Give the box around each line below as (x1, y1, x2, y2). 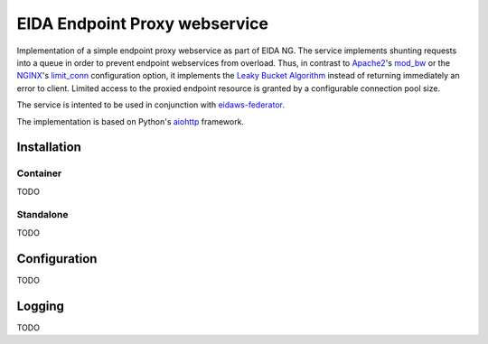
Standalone (16, 209, 69, 221)
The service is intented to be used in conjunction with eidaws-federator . (16, 99, 285, 110)
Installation (16, 140, 81, 155)
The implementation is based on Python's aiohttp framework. (16, 116, 244, 126)
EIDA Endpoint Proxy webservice (16, 14, 268, 33)
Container (16, 167, 62, 180)
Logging (16, 298, 65, 313)
